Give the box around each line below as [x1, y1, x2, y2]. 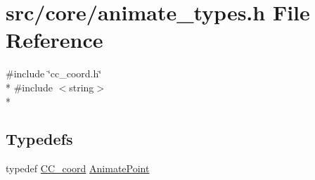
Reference [6, 25, 103, 54]
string [69, 79, 94, 94]
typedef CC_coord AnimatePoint [6, 161, 150, 176]
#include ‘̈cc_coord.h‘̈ [6, 66, 102, 81]
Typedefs [6, 128, 73, 150]
